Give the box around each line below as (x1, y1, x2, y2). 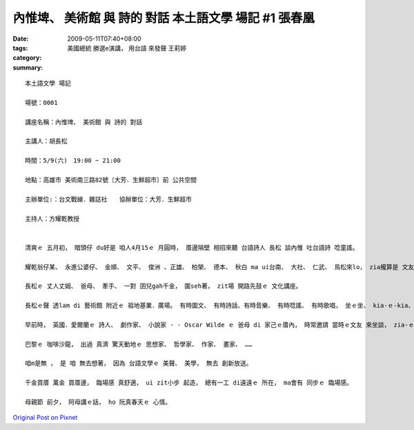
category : (12, 54, 42, 62)
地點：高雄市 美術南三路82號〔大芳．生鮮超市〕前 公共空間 (25, 176, 197, 184)
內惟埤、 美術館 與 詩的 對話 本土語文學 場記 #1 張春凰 (12, 10, 315, 26)
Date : (12, 35, 29, 43)
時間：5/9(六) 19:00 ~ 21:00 (25, 157, 121, 165)
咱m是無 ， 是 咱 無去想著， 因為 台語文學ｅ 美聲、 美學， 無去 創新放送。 (25, 360, 253, 367)
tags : (12, 43, 28, 52)
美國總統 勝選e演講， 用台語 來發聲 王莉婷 (67, 43, 186, 52)
